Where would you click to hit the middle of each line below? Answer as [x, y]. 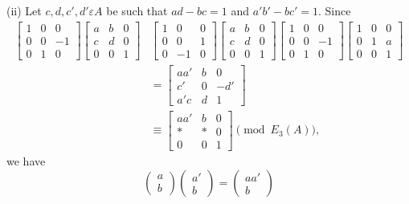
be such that [137, 10]
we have [26, 160]
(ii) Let [24, 10]
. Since [335, 10]
